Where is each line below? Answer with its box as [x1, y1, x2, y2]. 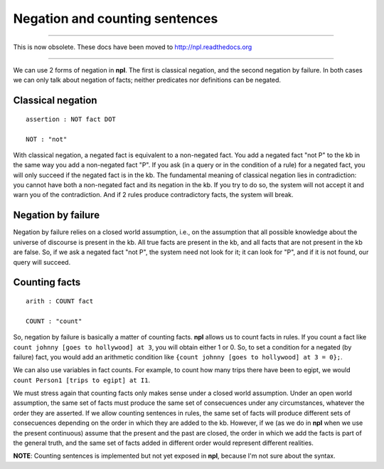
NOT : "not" [26, 135, 68, 143]
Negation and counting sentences [13, 11, 218, 26]
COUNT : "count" [26, 317, 82, 325]
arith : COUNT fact [26, 297, 94, 305]
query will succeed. [13, 258, 71, 266]
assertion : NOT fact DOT [26, 115, 117, 123]
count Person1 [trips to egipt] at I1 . [13, 376, 151, 384]
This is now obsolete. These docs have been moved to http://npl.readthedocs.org [13, 43, 252, 51]
